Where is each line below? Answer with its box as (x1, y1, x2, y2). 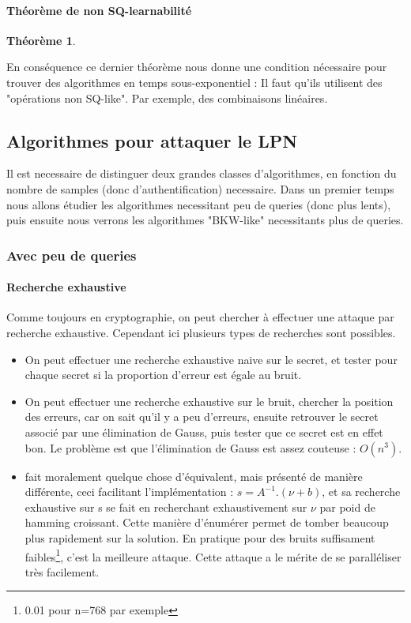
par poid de (319, 498, 375, 515)
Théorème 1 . (6, 32, 76, 48)
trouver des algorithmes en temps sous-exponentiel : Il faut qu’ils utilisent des (6, 73, 383, 90)
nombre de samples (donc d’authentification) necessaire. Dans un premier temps (6, 180, 394, 197)
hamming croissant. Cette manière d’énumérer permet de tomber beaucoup (25, 514, 389, 531)
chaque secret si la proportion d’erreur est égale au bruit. (25, 366, 302, 383)
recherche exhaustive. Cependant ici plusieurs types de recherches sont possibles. (6, 324, 396, 340)
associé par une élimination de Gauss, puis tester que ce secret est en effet (25, 423, 383, 440)
